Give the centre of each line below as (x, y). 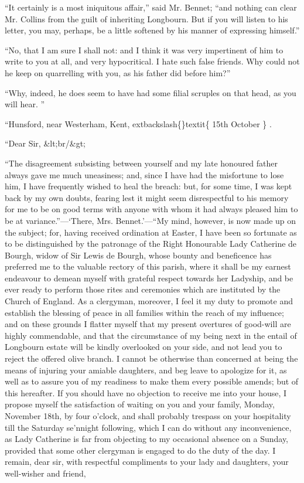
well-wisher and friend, (45, 473)
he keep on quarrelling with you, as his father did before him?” (118, 72)
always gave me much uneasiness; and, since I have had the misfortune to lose (144, 174)
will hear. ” (25, 104)
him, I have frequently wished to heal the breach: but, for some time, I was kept (148, 186)
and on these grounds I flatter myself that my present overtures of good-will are (148, 324)
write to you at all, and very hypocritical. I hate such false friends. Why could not (152, 61)
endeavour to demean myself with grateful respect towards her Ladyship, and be (149, 278)
